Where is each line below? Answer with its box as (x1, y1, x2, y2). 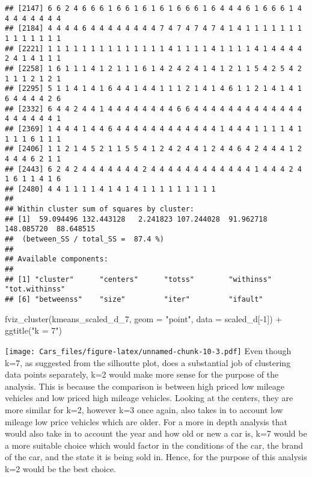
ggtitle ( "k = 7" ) (5, 324, 62, 337)
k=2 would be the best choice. (5, 462, 116, 475)
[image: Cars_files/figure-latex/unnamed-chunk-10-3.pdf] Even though (5, 344, 292, 357)
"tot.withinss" (5, 285, 66, 294)
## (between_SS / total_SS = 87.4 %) (5, 235, 164, 244)
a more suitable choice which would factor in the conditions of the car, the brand (5, 438, 304, 451)
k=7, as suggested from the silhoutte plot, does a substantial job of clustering (5, 356, 291, 369)
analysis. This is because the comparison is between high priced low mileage (5, 379, 284, 392)
